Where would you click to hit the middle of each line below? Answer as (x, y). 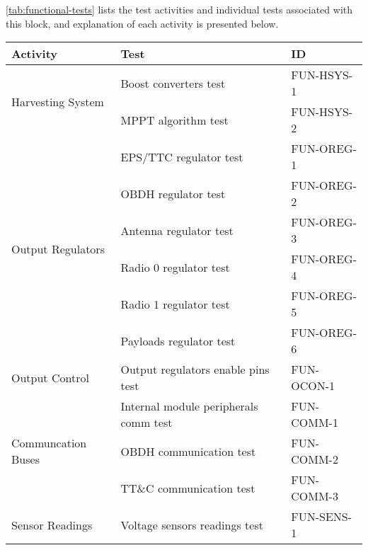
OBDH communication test (188, 451)
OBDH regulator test (173, 193)
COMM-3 (315, 496)
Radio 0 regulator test (175, 267)
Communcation (49, 443)
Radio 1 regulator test (175, 304)
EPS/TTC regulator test (182, 156)
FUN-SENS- (322, 517)
